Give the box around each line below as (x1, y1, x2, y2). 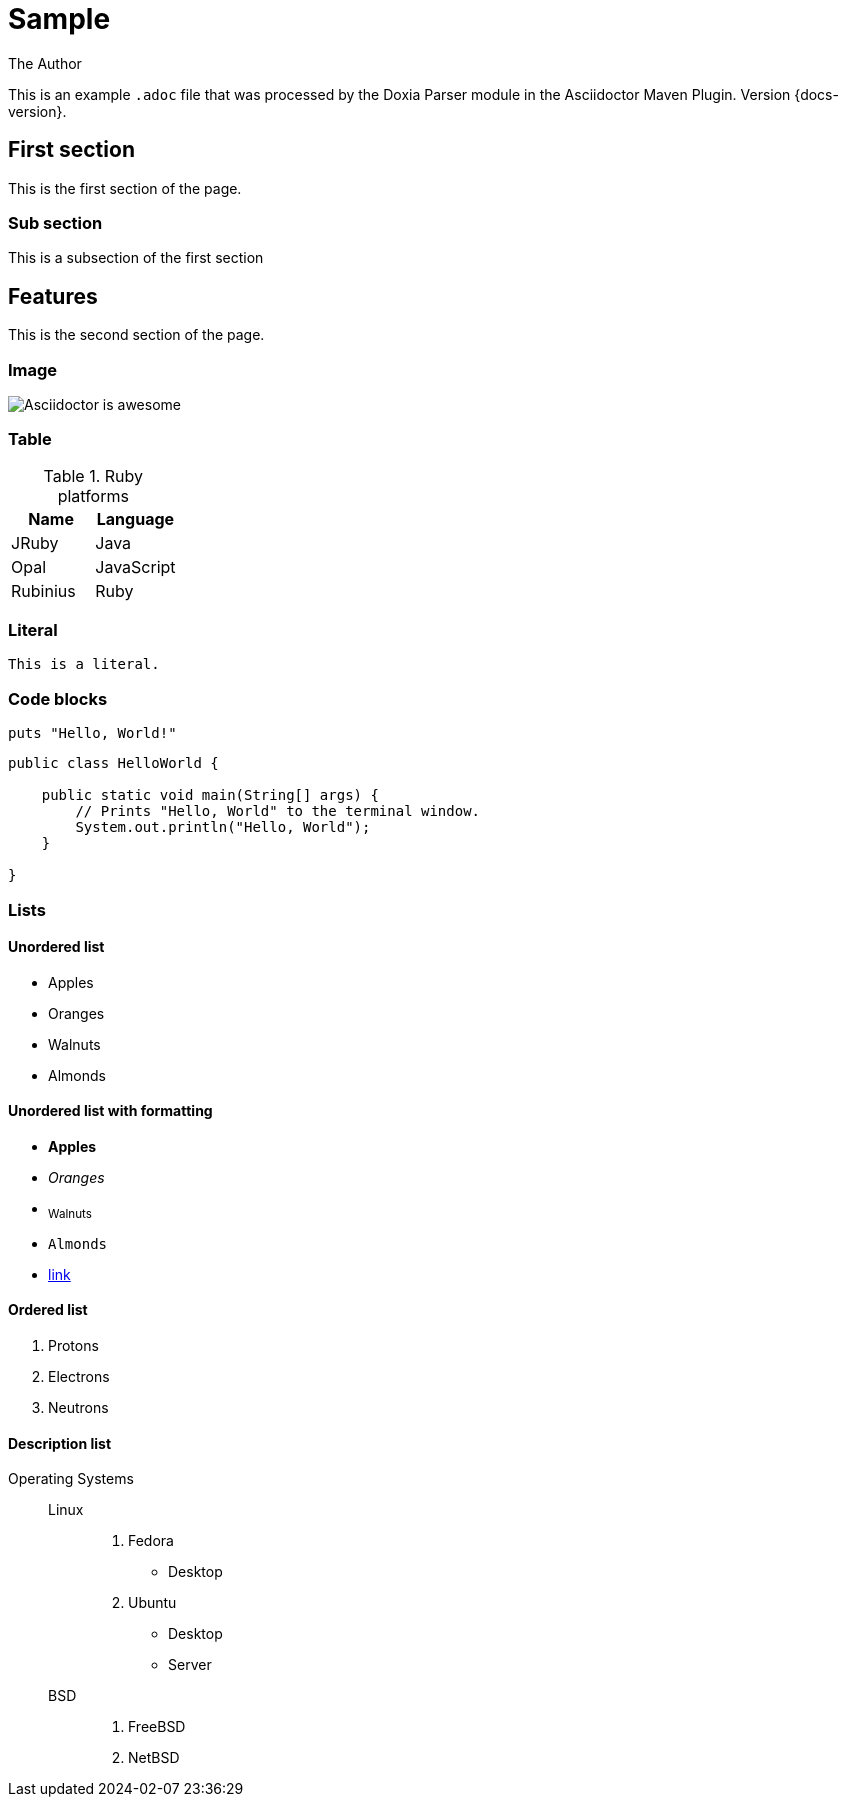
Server (168, 1656, 212, 1674)
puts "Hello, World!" (8, 725, 177, 742)
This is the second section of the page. (8, 326, 265, 344)
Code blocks (8, 688, 108, 709)
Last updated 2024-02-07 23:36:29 (8, 1780, 244, 1798)
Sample (8, 2, 111, 36)
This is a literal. (8, 656, 160, 673)
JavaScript (95, 556, 176, 577)
